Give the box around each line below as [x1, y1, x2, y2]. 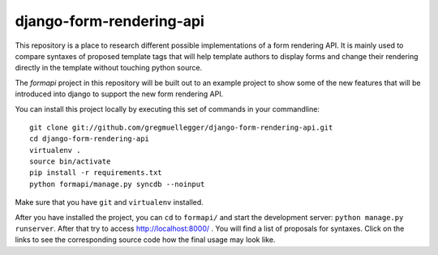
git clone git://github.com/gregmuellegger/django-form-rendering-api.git [29, 122, 333, 132]
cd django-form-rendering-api [29, 134, 150, 143]
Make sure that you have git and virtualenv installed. [15, 198, 204, 207]
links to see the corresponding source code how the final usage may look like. [15, 235, 276, 244]
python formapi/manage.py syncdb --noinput [29, 179, 205, 189]
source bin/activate [29, 157, 111, 166]
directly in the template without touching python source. [15, 63, 203, 73]
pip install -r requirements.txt [29, 168, 162, 177]
